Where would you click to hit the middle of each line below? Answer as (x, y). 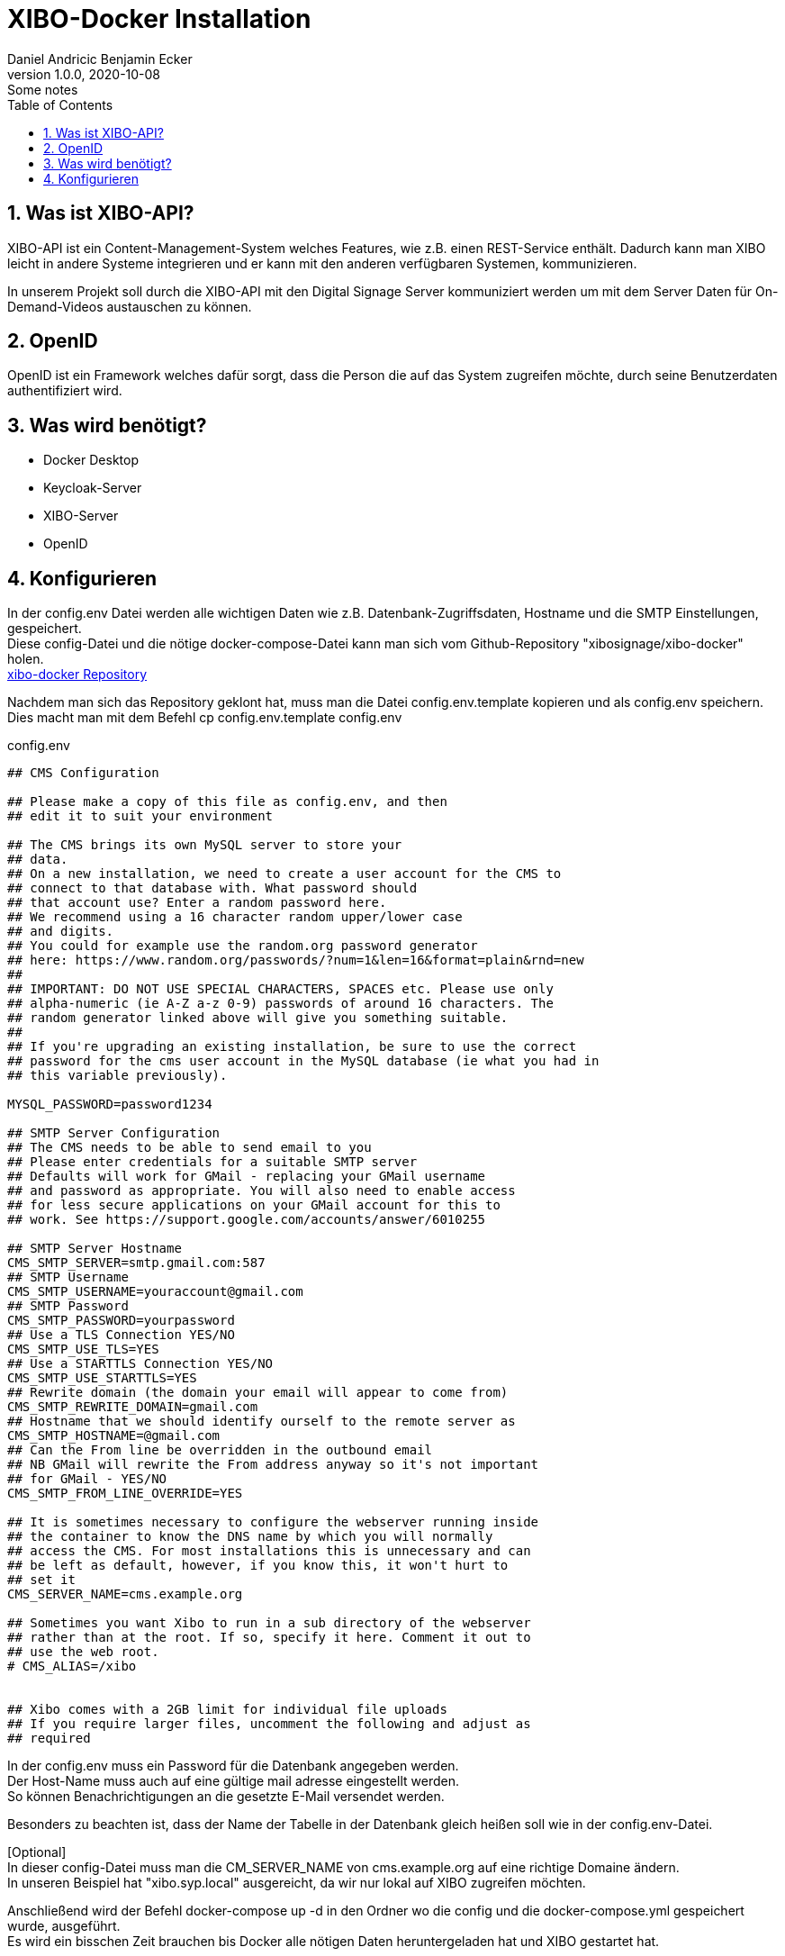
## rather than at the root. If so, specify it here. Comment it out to (269, 1638)
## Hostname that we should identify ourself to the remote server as (262, 1422)
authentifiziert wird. (65, 391)
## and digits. (61, 932)
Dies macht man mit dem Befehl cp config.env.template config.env (205, 718)
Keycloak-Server (93, 488)
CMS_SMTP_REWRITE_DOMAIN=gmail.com (133, 1407)
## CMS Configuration (83, 773)
